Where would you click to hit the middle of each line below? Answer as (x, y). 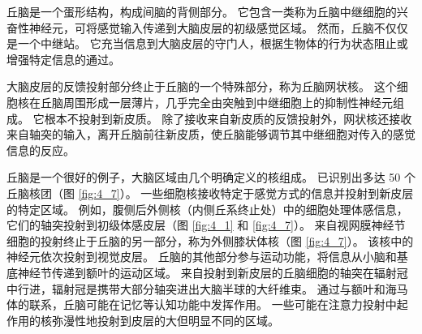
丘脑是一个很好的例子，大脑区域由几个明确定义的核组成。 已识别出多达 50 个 (211, 177)
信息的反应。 (41, 150)
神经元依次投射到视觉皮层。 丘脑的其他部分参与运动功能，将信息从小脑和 (202, 257)
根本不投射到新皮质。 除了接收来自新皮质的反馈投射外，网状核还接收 (228, 118)
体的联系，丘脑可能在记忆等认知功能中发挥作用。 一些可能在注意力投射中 (202, 304)
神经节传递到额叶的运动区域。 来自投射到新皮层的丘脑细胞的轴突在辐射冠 (213, 272)
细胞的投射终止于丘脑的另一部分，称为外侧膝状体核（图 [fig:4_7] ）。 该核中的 (210, 240)
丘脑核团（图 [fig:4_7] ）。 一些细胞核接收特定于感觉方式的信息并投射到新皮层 (210, 193)
